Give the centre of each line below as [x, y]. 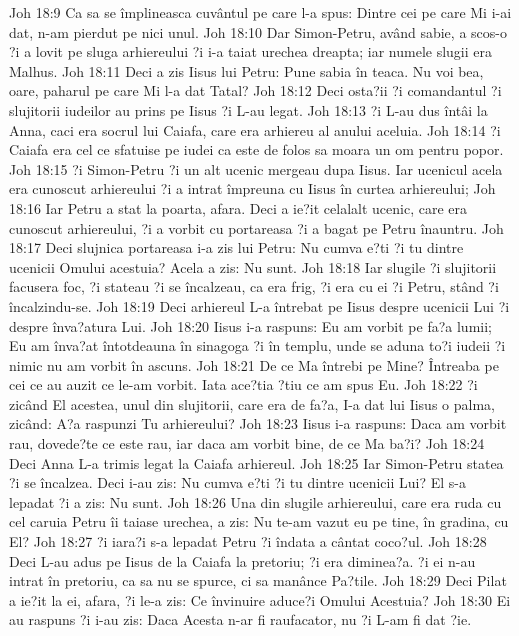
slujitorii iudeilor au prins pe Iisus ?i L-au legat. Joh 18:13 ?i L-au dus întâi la [248, 109]
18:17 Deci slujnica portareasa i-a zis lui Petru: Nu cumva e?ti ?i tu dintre [236, 247]
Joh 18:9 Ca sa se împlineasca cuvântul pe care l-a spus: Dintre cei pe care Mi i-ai [260, 12]
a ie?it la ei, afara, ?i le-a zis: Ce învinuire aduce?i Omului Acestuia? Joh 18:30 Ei [260, 599]
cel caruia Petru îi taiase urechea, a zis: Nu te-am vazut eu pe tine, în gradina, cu [259, 521]
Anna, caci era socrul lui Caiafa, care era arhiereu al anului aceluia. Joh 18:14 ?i [255, 129]
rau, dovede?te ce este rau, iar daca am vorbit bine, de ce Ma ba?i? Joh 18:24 [247, 443]
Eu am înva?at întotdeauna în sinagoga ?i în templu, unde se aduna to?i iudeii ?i [257, 345]
